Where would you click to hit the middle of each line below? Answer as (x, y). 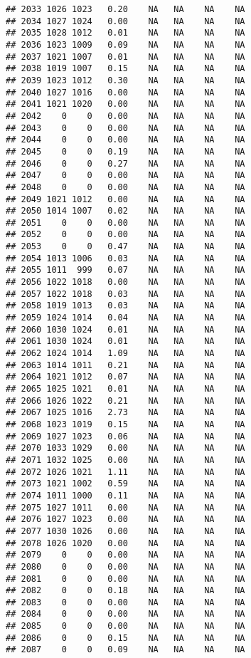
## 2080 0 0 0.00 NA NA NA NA (125, 566)
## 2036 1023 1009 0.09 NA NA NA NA (125, 45)
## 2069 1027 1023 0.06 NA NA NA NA (125, 436)
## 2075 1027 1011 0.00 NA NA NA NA (125, 507)
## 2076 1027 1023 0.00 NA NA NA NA (125, 519)
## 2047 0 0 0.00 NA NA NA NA (125, 176)
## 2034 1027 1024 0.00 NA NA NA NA (125, 21)
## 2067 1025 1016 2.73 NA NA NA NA (125, 413)
